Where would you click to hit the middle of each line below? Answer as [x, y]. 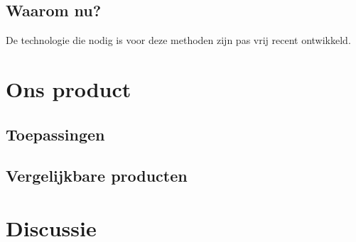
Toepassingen [55, 134]
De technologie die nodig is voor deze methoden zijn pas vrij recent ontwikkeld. [178, 40]
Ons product [69, 88]
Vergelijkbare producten [97, 176]
